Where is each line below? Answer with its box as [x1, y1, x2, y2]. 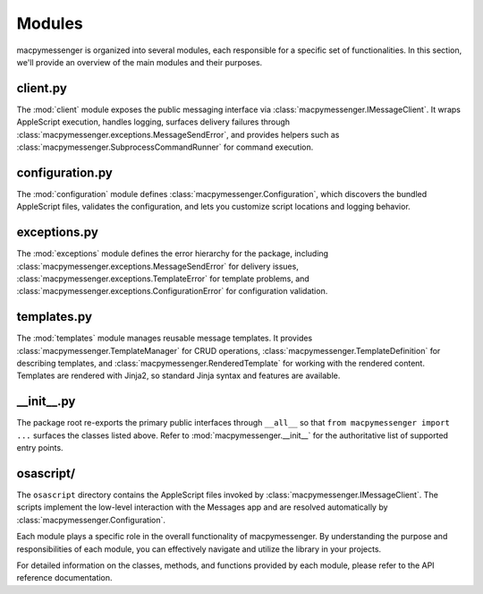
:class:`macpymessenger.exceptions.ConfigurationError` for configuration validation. [16, 286, 328, 297]
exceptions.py [16, 225, 98, 240]
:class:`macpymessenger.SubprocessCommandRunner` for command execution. [16, 142, 314, 152]
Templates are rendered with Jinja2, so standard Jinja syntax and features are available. [16, 370, 341, 381]
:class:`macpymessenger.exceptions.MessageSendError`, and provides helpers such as [16, 129, 340, 140]
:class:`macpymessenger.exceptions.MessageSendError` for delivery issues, [16, 261, 299, 271]
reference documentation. [16, 572, 113, 583]
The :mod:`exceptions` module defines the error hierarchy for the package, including [16, 248, 329, 259]
